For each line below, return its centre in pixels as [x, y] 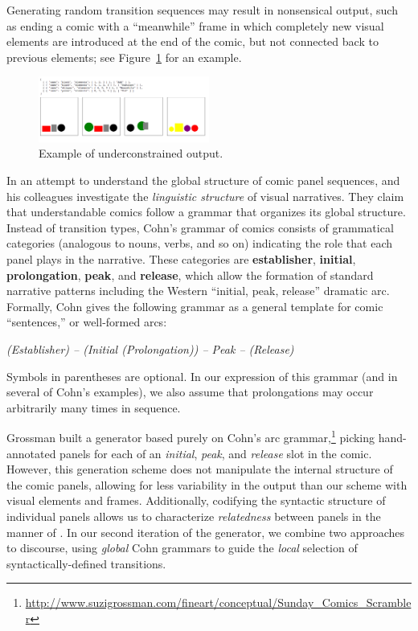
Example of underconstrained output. [131, 153]
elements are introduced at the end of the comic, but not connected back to [193, 41]
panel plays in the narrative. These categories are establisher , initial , [181, 259]
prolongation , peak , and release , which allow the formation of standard [190, 275]
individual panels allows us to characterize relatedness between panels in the [194, 516]
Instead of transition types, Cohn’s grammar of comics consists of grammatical [200, 227]
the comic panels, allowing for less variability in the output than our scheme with [207, 484]
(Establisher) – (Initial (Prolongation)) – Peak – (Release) [150, 348]
